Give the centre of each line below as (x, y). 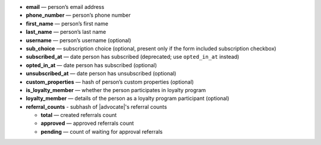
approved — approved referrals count (87, 123)
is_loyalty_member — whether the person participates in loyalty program (116, 90)
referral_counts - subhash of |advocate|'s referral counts (97, 106)
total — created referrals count (79, 115)
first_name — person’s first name (67, 23)
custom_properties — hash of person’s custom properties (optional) (110, 82)
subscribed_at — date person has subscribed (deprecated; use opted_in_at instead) (133, 57)
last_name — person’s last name (66, 32)
